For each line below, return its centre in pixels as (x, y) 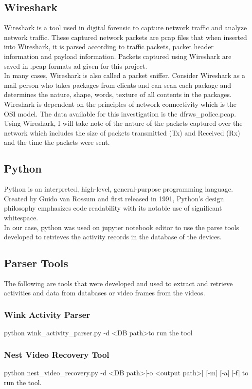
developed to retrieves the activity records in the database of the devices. (113, 237)
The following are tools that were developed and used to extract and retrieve (118, 283)
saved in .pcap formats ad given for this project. (76, 66)
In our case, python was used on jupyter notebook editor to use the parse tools (122, 227)
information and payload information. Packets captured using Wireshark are (118, 56)
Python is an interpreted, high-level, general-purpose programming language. (118, 189)
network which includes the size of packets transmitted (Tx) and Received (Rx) (122, 132)
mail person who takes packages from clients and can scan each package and (118, 85)
